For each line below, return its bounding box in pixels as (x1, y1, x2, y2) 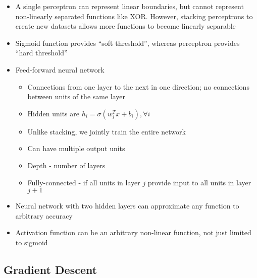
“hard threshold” (15, 47, 68, 58)
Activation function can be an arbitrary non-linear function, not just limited (15, 227, 251, 238)
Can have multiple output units (27, 143, 125, 154)
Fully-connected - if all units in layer (27, 177, 140, 187)
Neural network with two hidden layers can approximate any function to (15, 200, 239, 211)
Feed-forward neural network (15, 64, 105, 75)
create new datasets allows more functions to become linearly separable (15, 21, 236, 31)
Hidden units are (27, 108, 80, 118)
